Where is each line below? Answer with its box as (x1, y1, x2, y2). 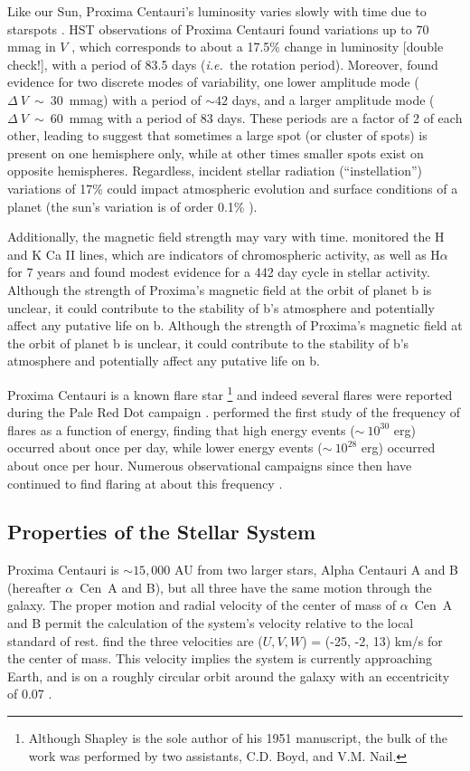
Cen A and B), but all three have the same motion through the (80, 577, 432, 596)
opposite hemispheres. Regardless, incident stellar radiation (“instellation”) (7, 161, 423, 180)
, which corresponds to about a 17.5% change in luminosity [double (71, 37, 444, 56)
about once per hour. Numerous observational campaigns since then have (7, 455, 412, 474)
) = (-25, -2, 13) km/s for (302, 631, 443, 650)
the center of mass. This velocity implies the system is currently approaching (7, 649, 433, 668)
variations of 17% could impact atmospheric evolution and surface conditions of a (7, 178, 458, 197)
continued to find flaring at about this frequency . (7, 473, 283, 492)
